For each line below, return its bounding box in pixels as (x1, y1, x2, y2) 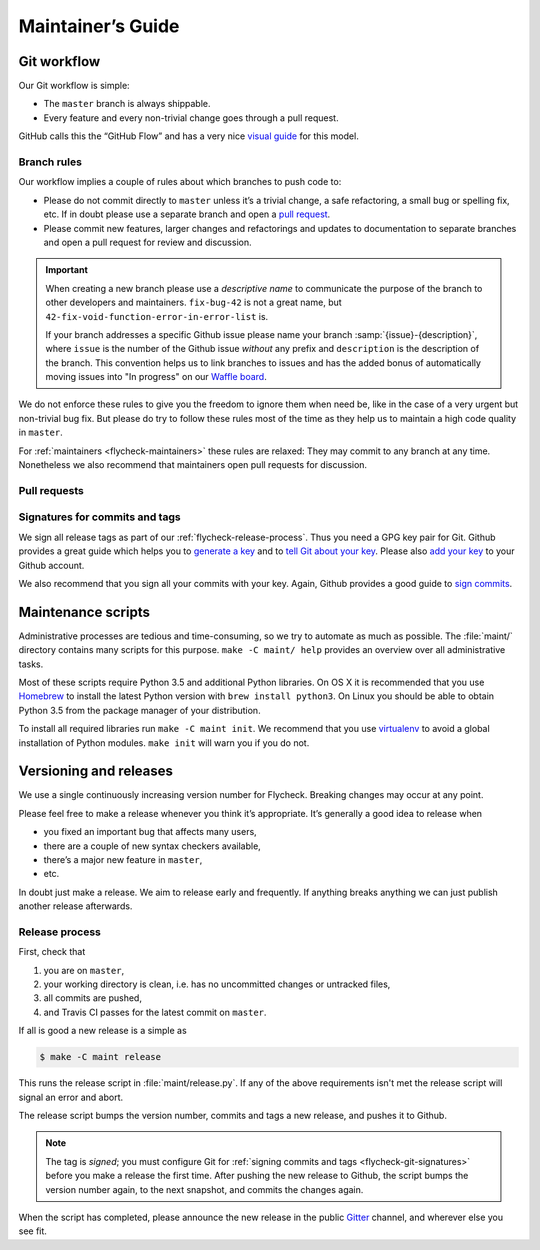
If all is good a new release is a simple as (18, 1025, 187, 1037)
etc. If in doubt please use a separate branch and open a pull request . (43, 208, 331, 220)
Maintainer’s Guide (18, 15, 180, 37)
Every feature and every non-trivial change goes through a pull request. (43, 111, 339, 124)
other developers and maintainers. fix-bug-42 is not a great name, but (45, 296, 342, 309)
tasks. (18, 658, 44, 670)
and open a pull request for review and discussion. (43, 236, 252, 248)
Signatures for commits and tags (18, 510, 181, 524)
